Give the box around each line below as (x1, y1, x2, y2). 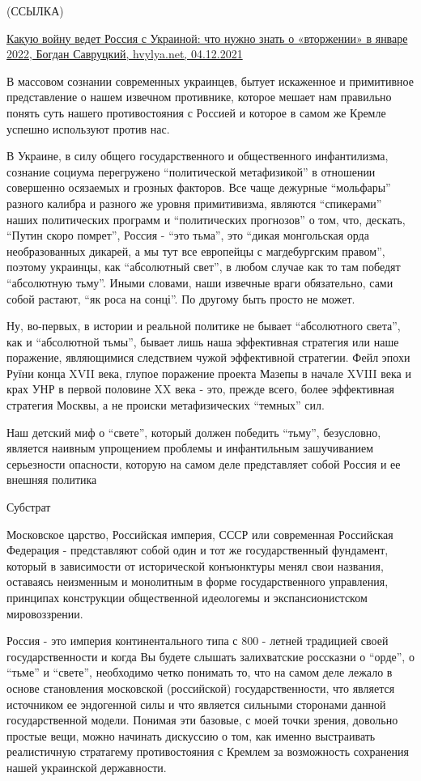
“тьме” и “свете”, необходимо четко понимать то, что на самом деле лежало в (6, 664, 393, 681)
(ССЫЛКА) (6, 2, 64, 19)
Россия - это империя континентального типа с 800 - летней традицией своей (6, 632, 389, 649)
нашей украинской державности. (6, 758, 167, 775)
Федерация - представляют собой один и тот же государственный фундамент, (6, 541, 389, 558)
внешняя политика (6, 471, 97, 488)
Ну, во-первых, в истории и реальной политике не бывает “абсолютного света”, (6, 317, 401, 334)
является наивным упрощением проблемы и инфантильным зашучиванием (6, 439, 374, 456)
